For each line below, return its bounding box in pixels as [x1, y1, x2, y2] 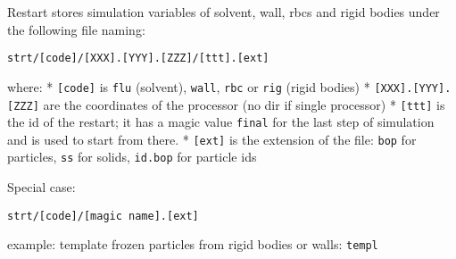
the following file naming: [7, 20, 145, 38]
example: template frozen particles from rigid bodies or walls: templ [7, 235, 378, 254]
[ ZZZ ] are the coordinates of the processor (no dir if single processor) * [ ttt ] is [7, 95, 445, 113]
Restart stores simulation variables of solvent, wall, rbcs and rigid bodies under [7, 3, 440, 21]
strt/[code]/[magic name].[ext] [7, 209, 199, 222]
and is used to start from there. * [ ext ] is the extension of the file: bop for [7, 129, 417, 148]
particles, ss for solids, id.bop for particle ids [7, 147, 257, 166]
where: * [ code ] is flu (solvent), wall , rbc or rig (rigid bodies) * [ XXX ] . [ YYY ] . [7, 77, 452, 96]
